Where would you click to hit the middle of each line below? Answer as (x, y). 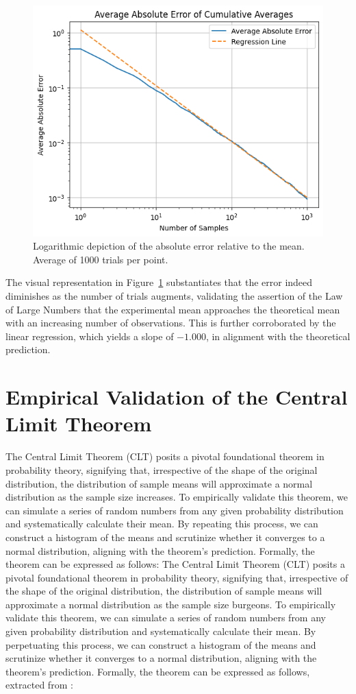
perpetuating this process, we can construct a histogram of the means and (161, 644)
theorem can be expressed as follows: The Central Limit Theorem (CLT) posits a (175, 564)
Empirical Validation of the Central (177, 397)
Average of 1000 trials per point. (101, 259)
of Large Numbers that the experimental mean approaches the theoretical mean (173, 309)
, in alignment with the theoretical (278, 336)
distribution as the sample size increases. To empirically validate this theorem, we (177, 497)
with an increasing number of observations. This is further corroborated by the (171, 323)
